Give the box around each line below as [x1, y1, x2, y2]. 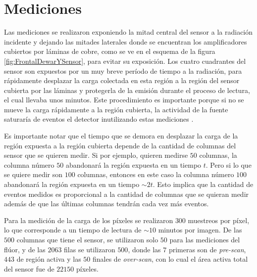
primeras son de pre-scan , [168, 244, 246, 254]
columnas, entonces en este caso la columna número [77, 169, 234, 180]
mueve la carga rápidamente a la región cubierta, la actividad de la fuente [4, 104, 228, 114]
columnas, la [199, 150, 237, 160]
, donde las [128, 244, 161, 254]
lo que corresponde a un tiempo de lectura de [4, 225, 142, 235]
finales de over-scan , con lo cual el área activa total [92, 254, 248, 264]
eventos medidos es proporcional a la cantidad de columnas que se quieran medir [4, 188, 249, 199]
